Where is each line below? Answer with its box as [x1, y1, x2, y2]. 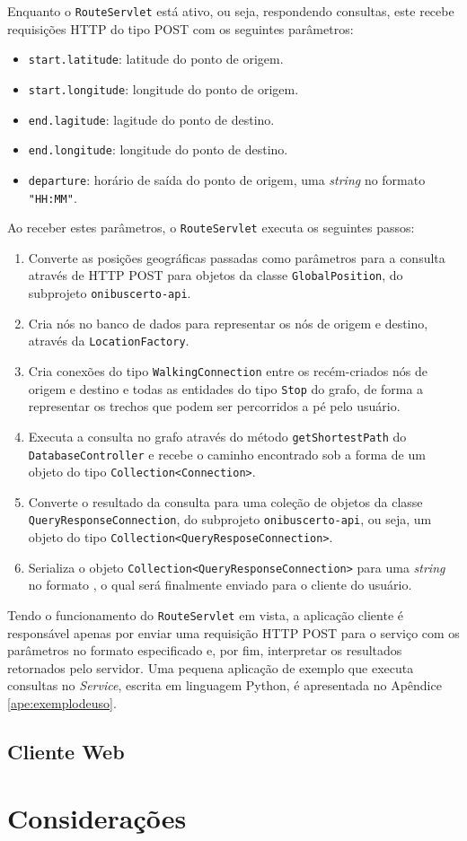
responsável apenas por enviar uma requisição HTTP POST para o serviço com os [7, 623, 460, 642]
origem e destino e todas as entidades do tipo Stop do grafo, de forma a [28, 379, 424, 398]
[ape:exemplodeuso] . [7, 694, 117, 713]
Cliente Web [7, 738, 125, 766]
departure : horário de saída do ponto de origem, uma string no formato [28, 170, 426, 188]
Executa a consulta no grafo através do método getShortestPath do [28, 426, 407, 445]
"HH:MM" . [28, 188, 77, 206]
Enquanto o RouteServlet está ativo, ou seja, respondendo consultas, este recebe [7, 2, 454, 20]
